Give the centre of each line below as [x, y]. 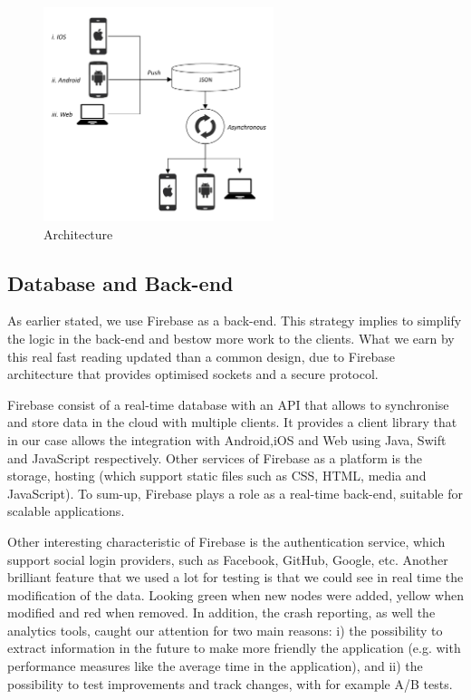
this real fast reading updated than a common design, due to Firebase [202, 356]
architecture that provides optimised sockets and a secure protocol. [193, 374]
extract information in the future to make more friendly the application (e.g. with [234, 648]
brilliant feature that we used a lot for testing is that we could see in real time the [235, 577]
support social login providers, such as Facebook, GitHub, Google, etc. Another [228, 559]
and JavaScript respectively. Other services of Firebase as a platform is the [215, 457]
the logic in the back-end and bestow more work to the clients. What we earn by [231, 338]
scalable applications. [66, 511]
